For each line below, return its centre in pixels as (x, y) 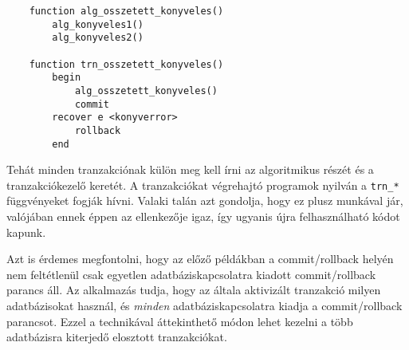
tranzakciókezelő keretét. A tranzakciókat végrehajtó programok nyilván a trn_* (203, 185)
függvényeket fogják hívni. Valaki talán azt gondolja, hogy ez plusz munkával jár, (205, 201)
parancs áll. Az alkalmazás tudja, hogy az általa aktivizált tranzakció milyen (194, 290)
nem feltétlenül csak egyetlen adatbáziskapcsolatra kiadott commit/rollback (191, 274)
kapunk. (26, 232)
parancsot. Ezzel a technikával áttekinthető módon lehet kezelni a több (180, 321)
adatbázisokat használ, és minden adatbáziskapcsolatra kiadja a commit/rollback (204, 306)
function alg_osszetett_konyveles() (126, 11)
